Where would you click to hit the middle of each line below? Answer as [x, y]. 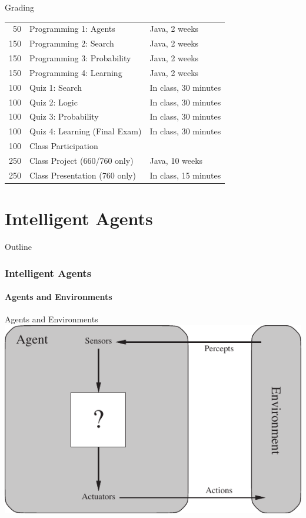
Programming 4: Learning [76, 72]
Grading [19, 7]
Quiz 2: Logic [54, 102]
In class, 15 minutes [185, 175]
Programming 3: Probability [80, 58]
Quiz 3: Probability [64, 116]
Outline [18, 246]
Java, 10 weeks [176, 160]
